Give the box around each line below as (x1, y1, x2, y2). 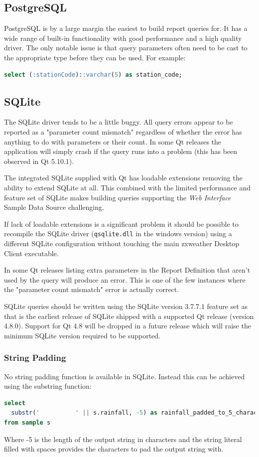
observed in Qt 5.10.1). (4, 155, 74, 166)
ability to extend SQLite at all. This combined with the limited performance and (4, 182, 251, 192)
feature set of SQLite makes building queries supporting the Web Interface (4, 192, 231, 202)
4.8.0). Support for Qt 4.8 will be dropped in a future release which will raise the (4, 320, 251, 331)
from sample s (4, 419, 51, 426)
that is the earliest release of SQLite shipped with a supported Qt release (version (4, 310, 254, 321)
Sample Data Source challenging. (4, 202, 104, 212)
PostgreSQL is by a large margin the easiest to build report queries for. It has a (4, 23, 248, 33)
